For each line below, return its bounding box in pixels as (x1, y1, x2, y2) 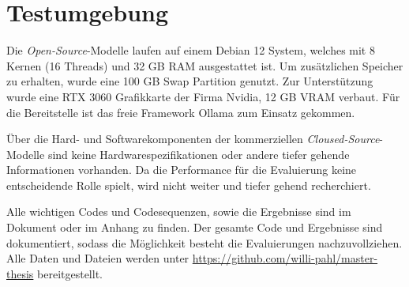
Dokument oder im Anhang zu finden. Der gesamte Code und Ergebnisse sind (6, 219, 383, 236)
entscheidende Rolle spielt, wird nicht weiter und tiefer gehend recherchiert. (6, 176, 371, 193)
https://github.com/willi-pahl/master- (192, 250, 378, 266)
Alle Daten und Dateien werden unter (6, 250, 189, 266)
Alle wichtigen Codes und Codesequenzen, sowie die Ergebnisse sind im (6, 203, 351, 220)
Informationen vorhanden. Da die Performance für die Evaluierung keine (6, 161, 357, 178)
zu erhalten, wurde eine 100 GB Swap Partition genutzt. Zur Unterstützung (6, 73, 373, 89)
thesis (6, 265, 34, 281)
